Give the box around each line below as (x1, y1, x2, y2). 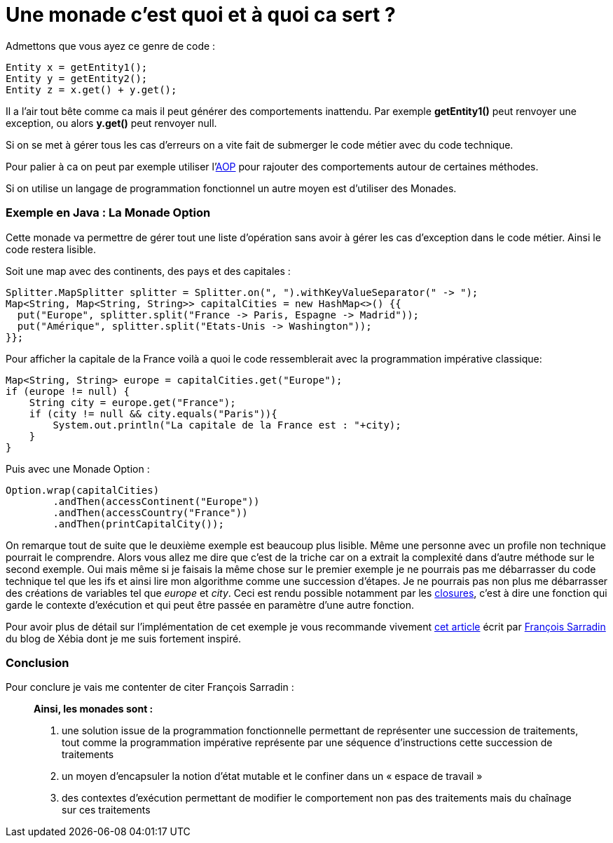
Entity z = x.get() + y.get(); (6, 83, 177, 95)
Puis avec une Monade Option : (6, 462, 150, 475)
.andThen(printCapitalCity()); (53, 518, 224, 530)
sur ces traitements (62, 804, 151, 816)
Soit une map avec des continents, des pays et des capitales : (6, 264, 291, 277)
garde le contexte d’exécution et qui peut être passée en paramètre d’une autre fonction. (6, 598, 414, 611)
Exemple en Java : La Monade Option (6, 205, 211, 220)
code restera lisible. (6, 243, 97, 255)
